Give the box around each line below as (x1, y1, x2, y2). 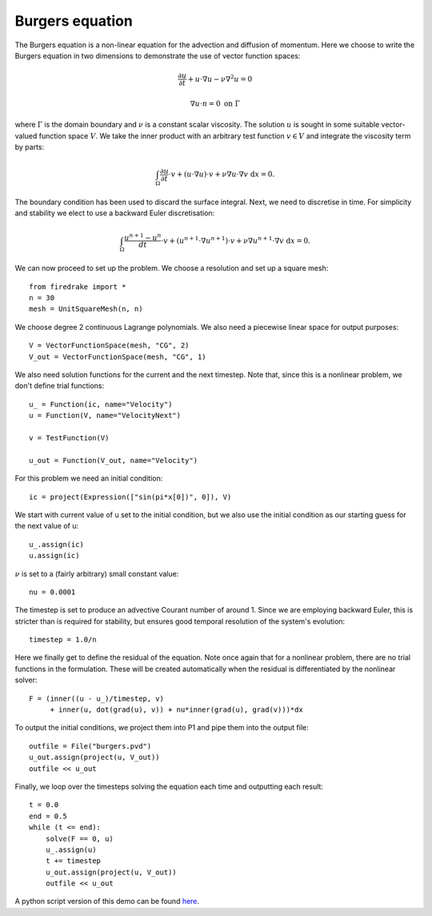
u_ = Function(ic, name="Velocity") (29, 400, 173, 408)
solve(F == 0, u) (45, 834, 114, 843)
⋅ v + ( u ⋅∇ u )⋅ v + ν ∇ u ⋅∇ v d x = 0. (168, 170, 275, 179)
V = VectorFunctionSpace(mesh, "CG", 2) (29, 341, 190, 350)
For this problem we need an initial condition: (14, 473, 163, 484)
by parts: (14, 143, 45, 152)
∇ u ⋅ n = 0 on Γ (190, 98, 240, 108)
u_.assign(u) (45, 845, 97, 854)
